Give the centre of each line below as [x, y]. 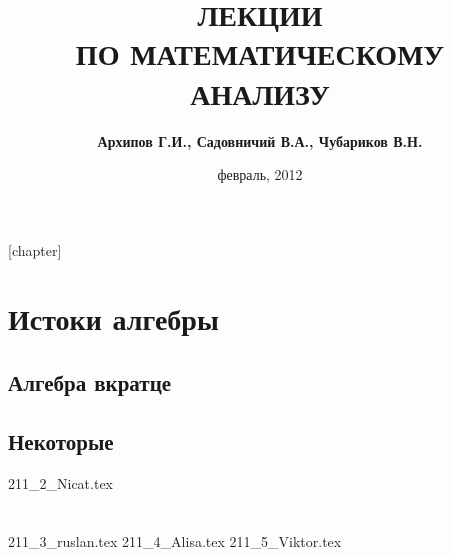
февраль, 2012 [260, 174]
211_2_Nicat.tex [60, 482]
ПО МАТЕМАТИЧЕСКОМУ [260, 53]
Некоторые [61, 440]
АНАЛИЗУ [260, 92]
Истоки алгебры [113, 318]
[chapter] [35, 249]
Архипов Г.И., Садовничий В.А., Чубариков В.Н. [260, 140]
